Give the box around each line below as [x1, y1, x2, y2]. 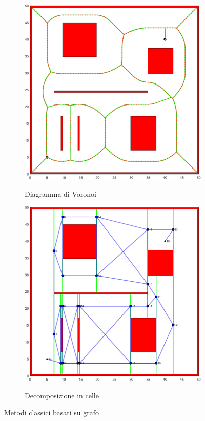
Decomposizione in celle [25, 390, 99, 401]
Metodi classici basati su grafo [4, 407, 99, 418]
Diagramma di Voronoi [25, 188, 96, 199]
